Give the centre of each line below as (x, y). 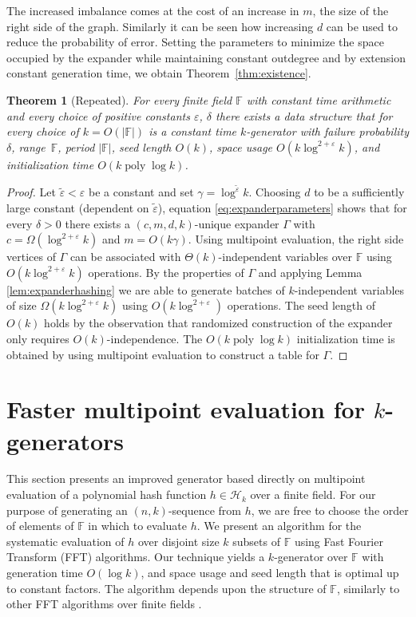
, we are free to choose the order (330, 510)
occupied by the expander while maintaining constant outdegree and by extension (206, 57)
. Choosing (275, 192)
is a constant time (193, 131)
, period (76, 146)
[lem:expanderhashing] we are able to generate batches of (146, 289)
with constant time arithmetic (319, 99)
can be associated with (125, 257)
